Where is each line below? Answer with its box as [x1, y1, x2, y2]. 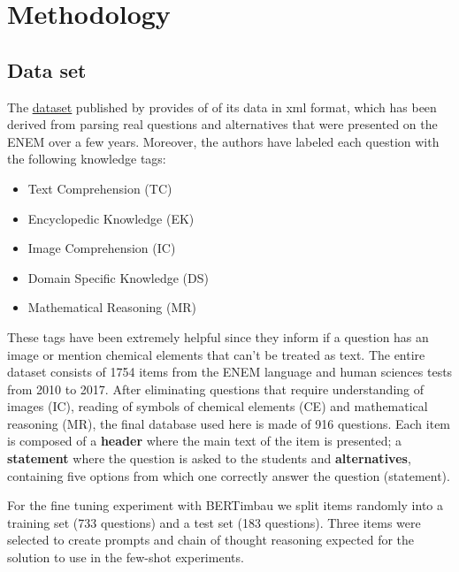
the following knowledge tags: [7, 149, 166, 168]
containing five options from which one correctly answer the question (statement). [7, 466, 450, 484]
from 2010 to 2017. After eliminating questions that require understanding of [7, 379, 425, 398]
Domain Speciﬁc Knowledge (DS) [27, 268, 209, 286]
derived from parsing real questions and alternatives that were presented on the [7, 115, 438, 133]
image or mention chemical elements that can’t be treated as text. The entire [7, 345, 425, 363]
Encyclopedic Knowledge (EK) [27, 209, 195, 227]
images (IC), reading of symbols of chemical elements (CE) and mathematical [7, 397, 428, 416]
